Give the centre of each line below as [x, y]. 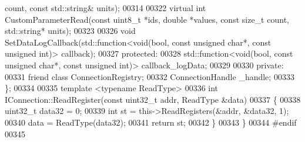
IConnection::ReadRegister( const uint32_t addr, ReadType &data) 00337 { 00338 [153, 99]
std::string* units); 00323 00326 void [70, 31]
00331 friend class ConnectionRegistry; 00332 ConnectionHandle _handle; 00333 [150, 76]
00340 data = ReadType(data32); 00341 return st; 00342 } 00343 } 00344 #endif [151, 122]
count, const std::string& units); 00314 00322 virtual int [105, 8]
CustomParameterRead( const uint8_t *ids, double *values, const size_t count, [147, 19]
